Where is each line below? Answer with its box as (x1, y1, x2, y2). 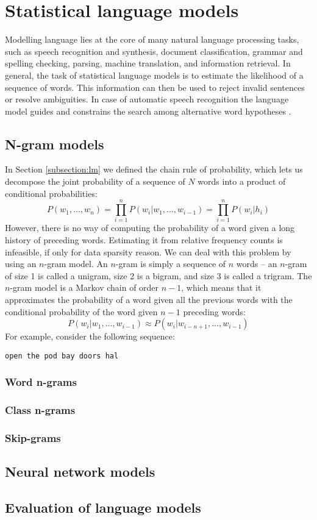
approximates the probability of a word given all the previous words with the (5, 293, 293, 305)
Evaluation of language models (5, 498, 201, 517)
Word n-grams (5, 374, 77, 390)
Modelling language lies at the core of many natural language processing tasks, (5, 33, 299, 46)
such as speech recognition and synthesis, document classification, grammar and (5, 45, 303, 57)
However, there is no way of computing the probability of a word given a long (5, 221, 295, 234)
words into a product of (198, 175, 286, 188)
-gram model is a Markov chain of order (10, 281, 159, 294)
